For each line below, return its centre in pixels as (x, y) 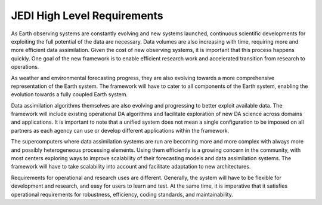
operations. (25, 67)
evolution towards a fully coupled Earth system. (69, 94)
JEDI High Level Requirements (87, 16)
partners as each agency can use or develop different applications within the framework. (120, 130)
